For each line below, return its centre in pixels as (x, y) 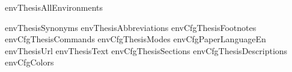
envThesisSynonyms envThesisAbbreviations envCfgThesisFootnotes (131, 27)
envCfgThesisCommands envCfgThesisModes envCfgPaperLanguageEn (135, 39)
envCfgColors (29, 62)
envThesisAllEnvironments (54, 7)
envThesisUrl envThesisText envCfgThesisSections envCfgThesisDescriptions (146, 50)
